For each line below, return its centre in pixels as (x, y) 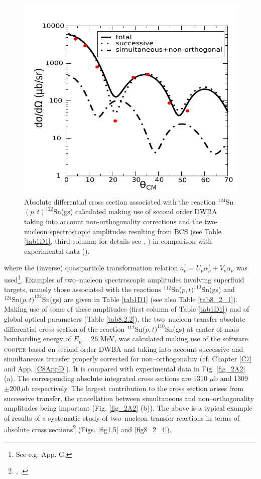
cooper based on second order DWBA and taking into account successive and (124, 349)
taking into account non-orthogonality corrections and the (113, 221)
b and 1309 (231, 378)
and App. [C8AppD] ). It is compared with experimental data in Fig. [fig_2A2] (125, 368)
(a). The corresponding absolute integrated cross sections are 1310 (106, 378)
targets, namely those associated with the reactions (83, 289)
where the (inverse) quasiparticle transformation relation (91, 268)
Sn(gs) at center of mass (202, 328)
